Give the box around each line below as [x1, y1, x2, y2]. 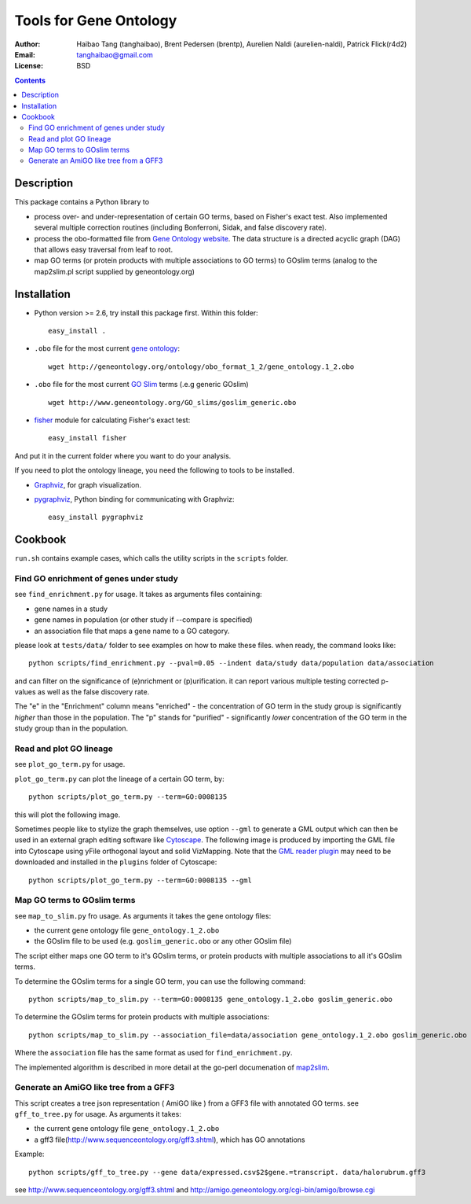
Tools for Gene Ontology [14, 12, 177, 29]
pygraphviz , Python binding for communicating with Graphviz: [34, 494, 235, 503]
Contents [14, 75, 46, 85]
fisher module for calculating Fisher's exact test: [34, 415, 191, 425]
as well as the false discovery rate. [37, 687, 150, 697]
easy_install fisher [48, 433, 127, 443]
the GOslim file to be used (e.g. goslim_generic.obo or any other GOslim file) [34, 937, 292, 946]
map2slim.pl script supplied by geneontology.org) [34, 267, 195, 276]
